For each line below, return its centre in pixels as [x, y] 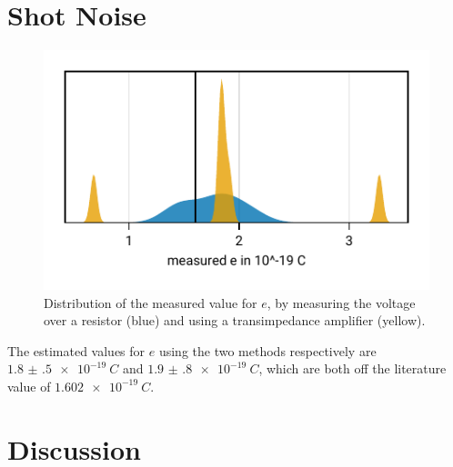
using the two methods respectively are [267, 350]
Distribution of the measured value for [151, 302]
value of [29, 386]
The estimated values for [76, 350]
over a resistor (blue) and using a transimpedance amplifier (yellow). [235, 320]
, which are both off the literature [352, 368]
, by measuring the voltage [341, 302]
